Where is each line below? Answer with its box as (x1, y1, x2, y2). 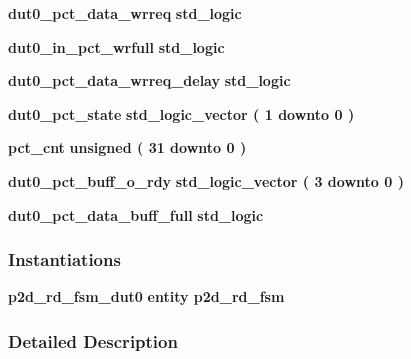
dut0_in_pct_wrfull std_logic (8, 36, 225, 57)
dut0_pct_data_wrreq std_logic (8, 3, 242, 23)
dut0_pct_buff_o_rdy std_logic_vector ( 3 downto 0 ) (8, 170, 404, 191)
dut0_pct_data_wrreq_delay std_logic (8, 70, 291, 91)
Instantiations (8, 247, 121, 272)
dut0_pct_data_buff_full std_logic (8, 204, 264, 225)
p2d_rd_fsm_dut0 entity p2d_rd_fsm (8, 286, 285, 307)
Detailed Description (8, 328, 178, 353)
